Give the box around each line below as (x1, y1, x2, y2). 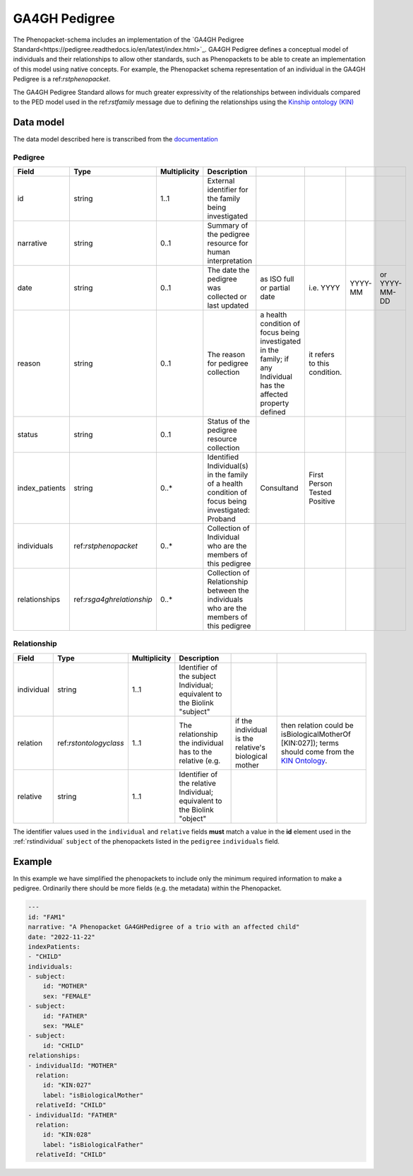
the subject (179, 671, 217, 681)
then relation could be (281, 720, 354, 730)
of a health (207, 478, 244, 488)
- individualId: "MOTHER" (28, 1061, 118, 1069)
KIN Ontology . (281, 755, 328, 765)
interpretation (207, 255, 253, 265)
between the (207, 586, 249, 595)
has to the (179, 747, 213, 757)
